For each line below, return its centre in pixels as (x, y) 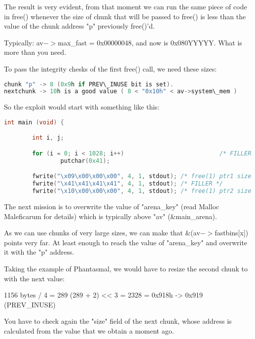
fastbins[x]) (232, 233)
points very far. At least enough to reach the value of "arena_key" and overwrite (126, 242)
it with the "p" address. (39, 252)
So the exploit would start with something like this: (82, 107)
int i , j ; (48, 138)
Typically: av (24, 42)
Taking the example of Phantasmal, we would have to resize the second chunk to (126, 268)
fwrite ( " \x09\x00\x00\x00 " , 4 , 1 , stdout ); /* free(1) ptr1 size (142, 176)
